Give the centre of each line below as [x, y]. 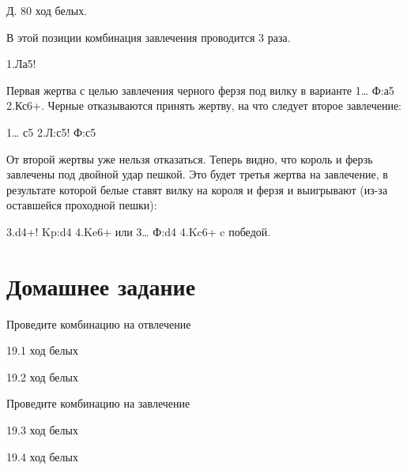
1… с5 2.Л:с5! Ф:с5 [51, 132]
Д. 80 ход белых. [47, 10]
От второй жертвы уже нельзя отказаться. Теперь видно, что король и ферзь [190, 158]
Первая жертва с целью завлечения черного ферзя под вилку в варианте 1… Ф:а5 [200, 90]
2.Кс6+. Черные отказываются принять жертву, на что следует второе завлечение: [204, 105]
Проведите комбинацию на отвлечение [99, 323]
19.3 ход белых [42, 430]
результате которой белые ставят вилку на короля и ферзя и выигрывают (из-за [197, 189]
